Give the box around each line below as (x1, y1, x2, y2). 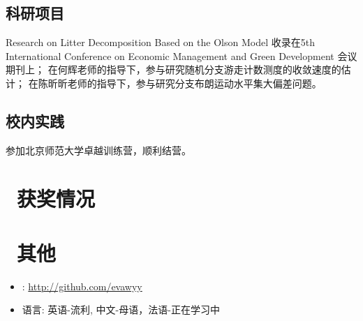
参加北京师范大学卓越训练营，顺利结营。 (6, 142, 191, 157)
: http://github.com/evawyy (22, 278, 142, 293)
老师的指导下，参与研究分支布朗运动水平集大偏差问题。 (67, 75, 322, 90)
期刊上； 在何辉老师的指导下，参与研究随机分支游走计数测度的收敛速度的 (6, 62, 341, 77)
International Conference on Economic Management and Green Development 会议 (6, 48, 357, 63)
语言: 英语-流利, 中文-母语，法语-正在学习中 (22, 302, 220, 317)
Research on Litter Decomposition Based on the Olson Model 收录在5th (6, 35, 315, 50)
